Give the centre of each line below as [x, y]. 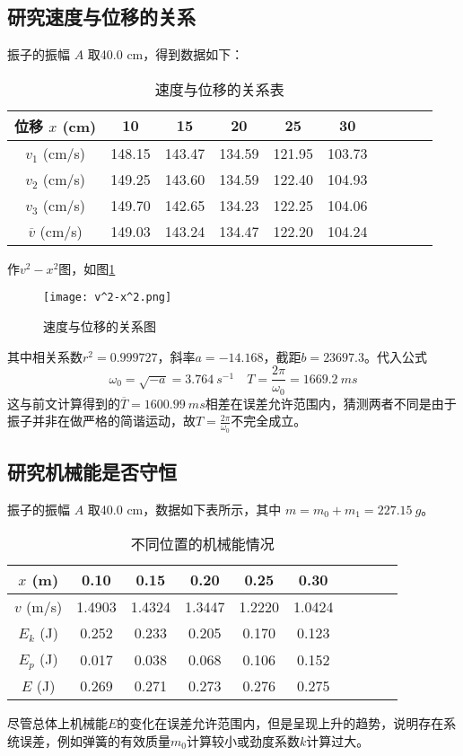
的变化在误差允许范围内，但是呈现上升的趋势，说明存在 [280, 723]
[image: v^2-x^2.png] [108, 298]
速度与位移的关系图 [100, 326]
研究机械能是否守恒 [92, 471]
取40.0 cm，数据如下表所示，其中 [184, 509]
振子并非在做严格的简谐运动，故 [101, 421]
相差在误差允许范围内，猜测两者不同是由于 [331, 403]
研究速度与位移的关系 [101, 17]
